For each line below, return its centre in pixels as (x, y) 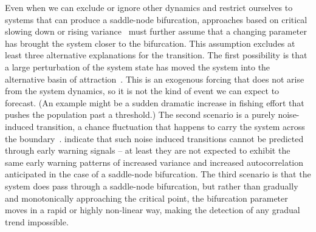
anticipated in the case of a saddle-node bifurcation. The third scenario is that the (158, 174)
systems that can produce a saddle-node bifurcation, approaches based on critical (156, 19)
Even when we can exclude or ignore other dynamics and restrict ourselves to (149, 7)
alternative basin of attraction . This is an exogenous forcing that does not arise (155, 79)
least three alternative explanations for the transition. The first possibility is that (156, 55)
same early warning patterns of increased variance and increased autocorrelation (154, 162)
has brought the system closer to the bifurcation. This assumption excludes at (150, 43)
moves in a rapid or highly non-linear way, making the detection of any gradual (153, 210)
